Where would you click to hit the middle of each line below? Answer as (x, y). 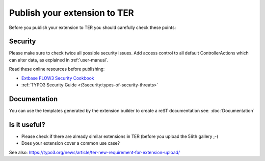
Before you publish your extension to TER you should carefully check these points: (93, 27)
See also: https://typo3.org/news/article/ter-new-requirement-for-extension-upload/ (94, 152)
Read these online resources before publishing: (57, 69)
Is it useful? (27, 124)
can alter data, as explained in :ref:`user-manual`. (59, 60)
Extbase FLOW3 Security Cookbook (58, 78)
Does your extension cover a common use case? (71, 143)
